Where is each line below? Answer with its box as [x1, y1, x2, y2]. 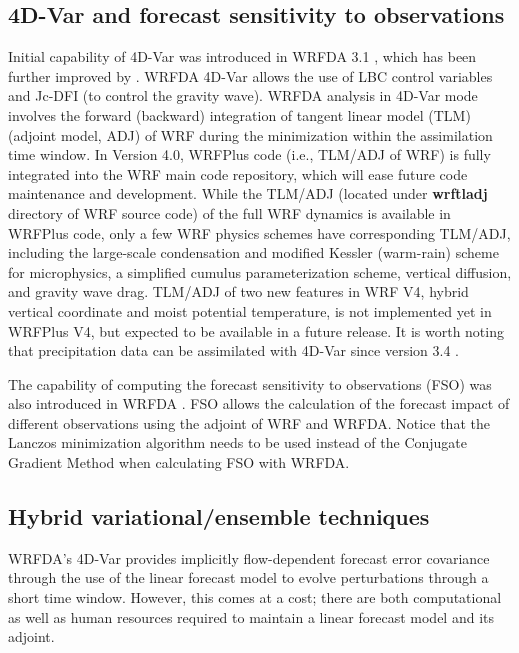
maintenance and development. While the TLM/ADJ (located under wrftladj [8, 183, 488, 204]
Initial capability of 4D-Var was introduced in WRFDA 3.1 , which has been [8, 46, 477, 67]
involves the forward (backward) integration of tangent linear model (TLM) [8, 104, 471, 125]
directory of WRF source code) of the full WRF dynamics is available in [8, 202, 451, 223]
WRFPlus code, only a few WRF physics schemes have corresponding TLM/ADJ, [8, 222, 511, 243]
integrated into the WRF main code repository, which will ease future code [8, 163, 468, 184]
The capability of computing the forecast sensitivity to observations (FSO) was [8, 373, 492, 394]
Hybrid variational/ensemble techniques [8, 501, 430, 532]
